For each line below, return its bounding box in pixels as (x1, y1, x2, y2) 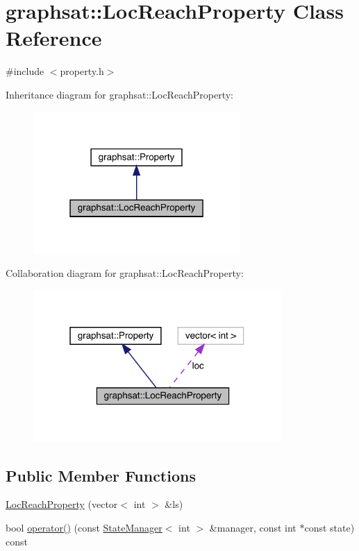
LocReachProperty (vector (6, 497, 118, 511)
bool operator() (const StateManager (6, 520, 162, 534)
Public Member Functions (6, 464, 196, 486)
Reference (6, 24, 102, 52)
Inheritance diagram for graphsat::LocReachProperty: (6, 87, 233, 101)
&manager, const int (209, 520, 297, 534)
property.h (60, 64, 104, 78)
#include (6, 64, 44, 78)
